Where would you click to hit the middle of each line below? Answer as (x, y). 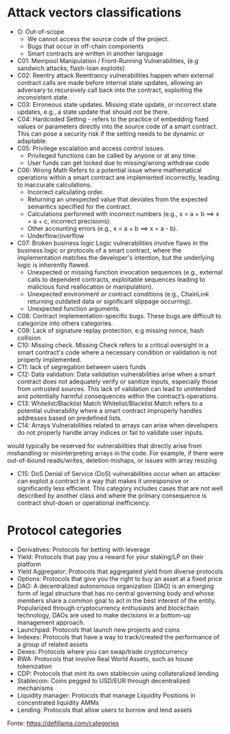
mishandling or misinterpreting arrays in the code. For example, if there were (115, 453)
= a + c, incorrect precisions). (69, 221)
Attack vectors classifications (94, 13)
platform (29, 564)
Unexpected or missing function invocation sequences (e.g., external (125, 272)
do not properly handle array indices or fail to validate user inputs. (110, 432)
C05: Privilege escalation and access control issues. (91, 148)
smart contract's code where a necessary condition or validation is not (117, 352)
